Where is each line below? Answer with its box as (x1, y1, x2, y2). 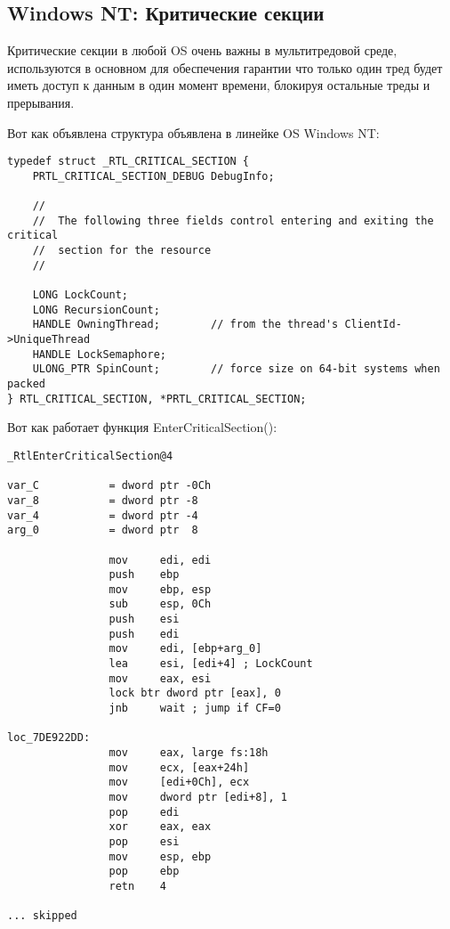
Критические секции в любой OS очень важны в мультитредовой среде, (7, 41, 398, 60)
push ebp (108, 568, 180, 582)
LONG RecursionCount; (32, 303, 160, 316)
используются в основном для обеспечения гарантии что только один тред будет (7, 58, 443, 77)
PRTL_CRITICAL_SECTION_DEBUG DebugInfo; (32, 169, 275, 183)
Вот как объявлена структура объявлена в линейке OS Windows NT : (7, 123, 380, 142)
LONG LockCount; (32, 289, 129, 302)
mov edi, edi (108, 553, 212, 566)
